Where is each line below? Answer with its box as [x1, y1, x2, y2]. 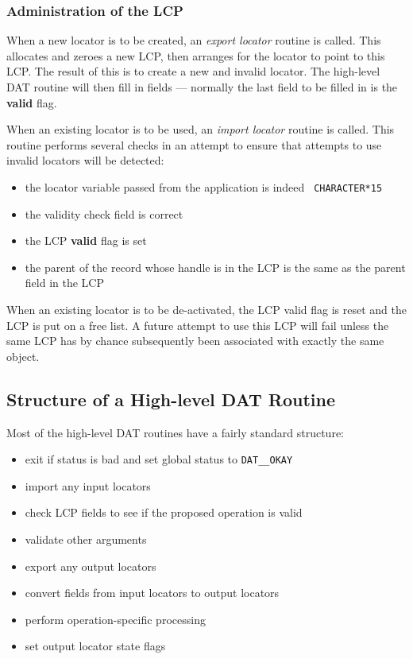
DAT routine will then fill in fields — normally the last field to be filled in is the [6, 79, 398, 95]
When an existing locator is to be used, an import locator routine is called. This [6, 121, 395, 138]
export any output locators [25, 557, 156, 574]
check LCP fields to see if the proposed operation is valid [25, 504, 303, 521]
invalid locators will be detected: [6, 152, 164, 169]
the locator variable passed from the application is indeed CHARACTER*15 [25, 178, 383, 195]
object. [6, 347, 40, 364]
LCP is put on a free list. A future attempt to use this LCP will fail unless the [6, 316, 389, 333]
